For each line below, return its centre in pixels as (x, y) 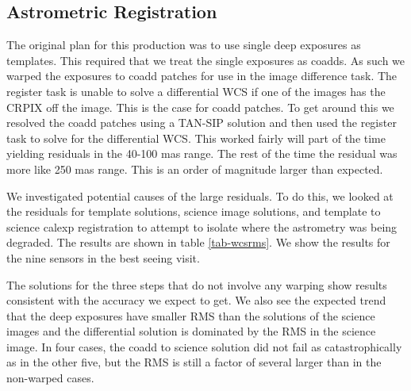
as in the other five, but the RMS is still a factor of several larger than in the (194, 362)
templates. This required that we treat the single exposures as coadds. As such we (206, 60)
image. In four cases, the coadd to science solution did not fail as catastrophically (204, 346)
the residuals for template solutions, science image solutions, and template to (194, 211)
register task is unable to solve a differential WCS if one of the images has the (196, 91)
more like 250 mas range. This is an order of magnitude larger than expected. (195, 169)
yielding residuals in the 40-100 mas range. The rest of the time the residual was (202, 153)
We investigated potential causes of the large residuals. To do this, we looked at (200, 195)
